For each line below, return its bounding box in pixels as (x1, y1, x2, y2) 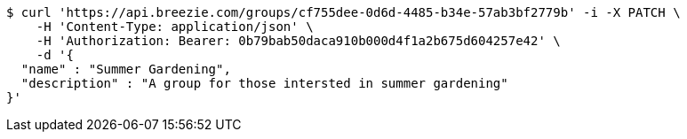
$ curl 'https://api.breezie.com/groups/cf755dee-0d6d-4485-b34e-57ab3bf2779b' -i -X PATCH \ (6, 5, 681, 19)
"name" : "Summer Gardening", (20, 62, 231, 76)
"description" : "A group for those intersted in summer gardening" (20, 76, 508, 90)
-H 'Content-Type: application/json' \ (36, 19, 314, 34)
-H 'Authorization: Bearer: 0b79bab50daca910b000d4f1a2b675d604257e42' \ (36, 34, 561, 48)
